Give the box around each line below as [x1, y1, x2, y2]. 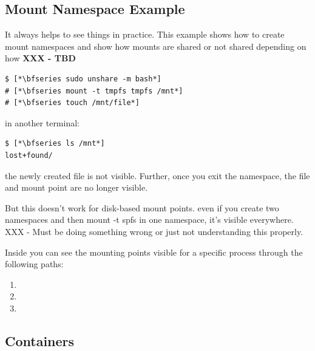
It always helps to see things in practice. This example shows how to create [5, 28, 285, 41]
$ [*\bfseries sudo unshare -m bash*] [5, 74, 161, 83]
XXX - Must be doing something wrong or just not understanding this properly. [5, 225, 303, 237]
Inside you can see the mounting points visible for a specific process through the [5, 245, 303, 258]
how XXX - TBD [5, 52, 76, 64]
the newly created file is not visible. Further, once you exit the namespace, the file [5, 169, 310, 182]
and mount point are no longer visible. [5, 181, 148, 194]
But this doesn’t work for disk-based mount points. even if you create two [5, 201, 279, 214]
